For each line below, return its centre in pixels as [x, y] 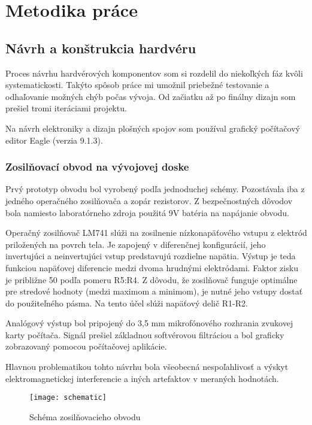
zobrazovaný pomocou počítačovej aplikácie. [86, 346]
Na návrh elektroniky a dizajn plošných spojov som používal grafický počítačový [153, 128]
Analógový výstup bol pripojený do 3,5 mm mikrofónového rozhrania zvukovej [149, 323]
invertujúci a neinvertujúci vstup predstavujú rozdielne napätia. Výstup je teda [151, 256]
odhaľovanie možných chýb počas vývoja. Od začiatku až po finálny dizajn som [151, 96]
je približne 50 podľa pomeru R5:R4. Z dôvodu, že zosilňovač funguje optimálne [152, 279]
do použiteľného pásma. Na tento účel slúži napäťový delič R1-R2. [127, 303]
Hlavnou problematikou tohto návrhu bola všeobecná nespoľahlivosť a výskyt [147, 367]
